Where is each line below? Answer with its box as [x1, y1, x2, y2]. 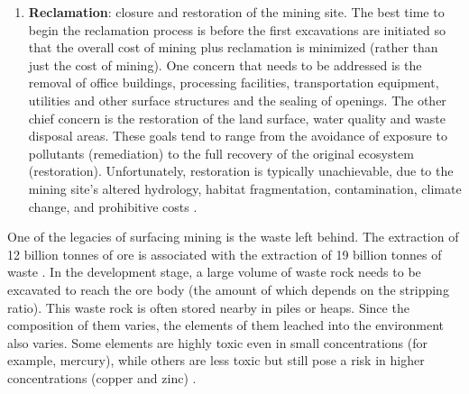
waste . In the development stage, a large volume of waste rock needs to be [7, 262, 421, 281]
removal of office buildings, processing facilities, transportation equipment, [28, 73, 439, 92]
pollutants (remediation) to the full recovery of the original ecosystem [28, 143, 414, 162]
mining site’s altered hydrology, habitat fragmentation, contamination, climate [28, 179, 462, 197]
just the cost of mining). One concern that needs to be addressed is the [28, 55, 422, 74]
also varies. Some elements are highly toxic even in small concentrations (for [7, 333, 428, 352]
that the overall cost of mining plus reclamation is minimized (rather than [28, 38, 438, 57]
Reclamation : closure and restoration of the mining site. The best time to [28, 3, 445, 21]
